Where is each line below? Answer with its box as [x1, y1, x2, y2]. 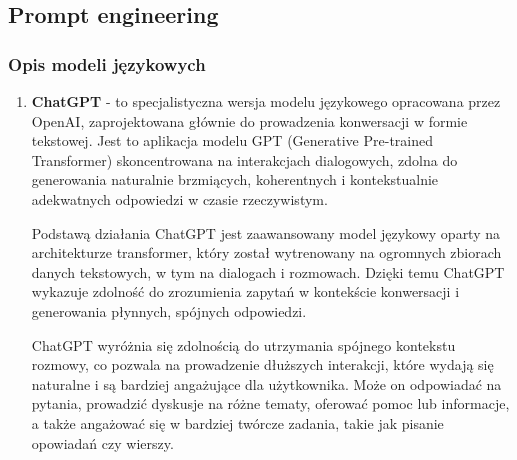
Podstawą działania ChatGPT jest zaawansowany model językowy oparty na [31, 222, 501, 243]
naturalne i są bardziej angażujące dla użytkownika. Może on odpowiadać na [31, 373, 502, 394]
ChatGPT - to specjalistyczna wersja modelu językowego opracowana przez [31, 91, 501, 111]
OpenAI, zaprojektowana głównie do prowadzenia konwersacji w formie [31, 110, 468, 131]
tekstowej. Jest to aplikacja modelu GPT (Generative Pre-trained [31, 130, 434, 151]
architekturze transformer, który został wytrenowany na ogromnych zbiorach [31, 242, 502, 263]
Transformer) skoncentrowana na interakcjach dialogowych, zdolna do [31, 149, 458, 170]
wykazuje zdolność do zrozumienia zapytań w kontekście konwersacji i [31, 281, 460, 302]
